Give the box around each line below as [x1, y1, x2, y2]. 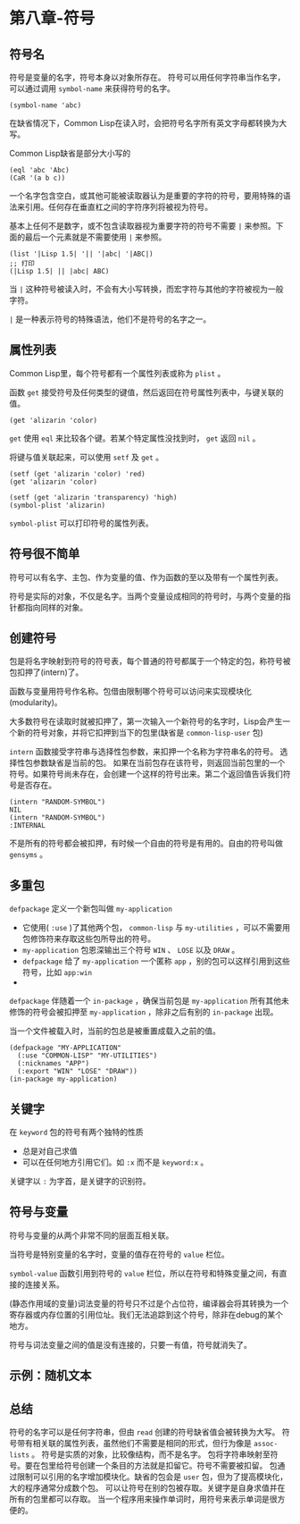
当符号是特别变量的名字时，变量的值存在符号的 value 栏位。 [9, 1249, 229, 1259]
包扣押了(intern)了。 [9, 667, 84, 678]
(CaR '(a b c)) [9, 173, 66, 182]
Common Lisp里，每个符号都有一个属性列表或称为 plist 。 [9, 367, 226, 378]
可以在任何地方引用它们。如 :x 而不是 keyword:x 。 [21, 1157, 209, 1167]
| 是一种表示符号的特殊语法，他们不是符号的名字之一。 [9, 314, 212, 324]
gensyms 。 [9, 849, 48, 860]
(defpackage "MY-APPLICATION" [9, 1043, 122, 1053]
